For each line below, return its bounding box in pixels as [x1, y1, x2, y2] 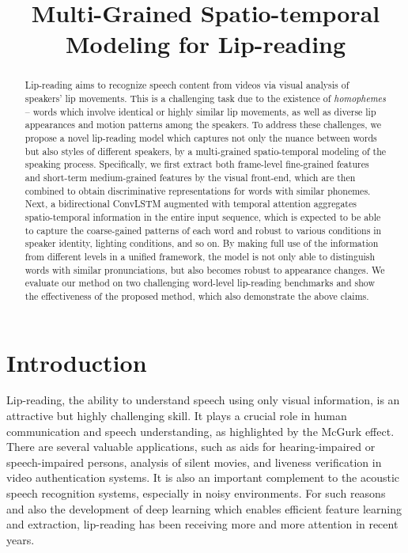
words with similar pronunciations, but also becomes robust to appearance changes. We [25, 263, 385, 276]
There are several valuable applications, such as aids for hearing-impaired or [6, 438, 376, 455]
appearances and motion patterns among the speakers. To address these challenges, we [25, 118, 381, 131]
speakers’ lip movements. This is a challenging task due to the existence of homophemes [25, 92, 386, 105]
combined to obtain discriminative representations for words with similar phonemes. [25, 184, 371, 197]
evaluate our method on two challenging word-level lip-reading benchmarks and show [25, 276, 375, 290]
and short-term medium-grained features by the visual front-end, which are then [25, 170, 356, 184]
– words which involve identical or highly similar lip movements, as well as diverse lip [25, 104, 376, 118]
